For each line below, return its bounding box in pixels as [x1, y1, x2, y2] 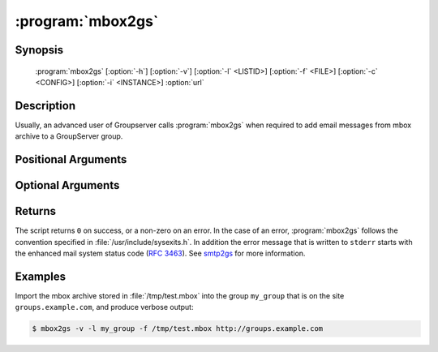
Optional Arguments [15, 178, 120, 192]
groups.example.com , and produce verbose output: [15, 303, 194, 312]
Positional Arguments [15, 152, 127, 166]
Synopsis [15, 43, 64, 57]
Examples [15, 269, 67, 283]
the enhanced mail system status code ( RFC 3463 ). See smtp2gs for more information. [15, 248, 306, 258]
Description [15, 98, 76, 113]
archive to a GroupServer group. [15, 131, 123, 141]
